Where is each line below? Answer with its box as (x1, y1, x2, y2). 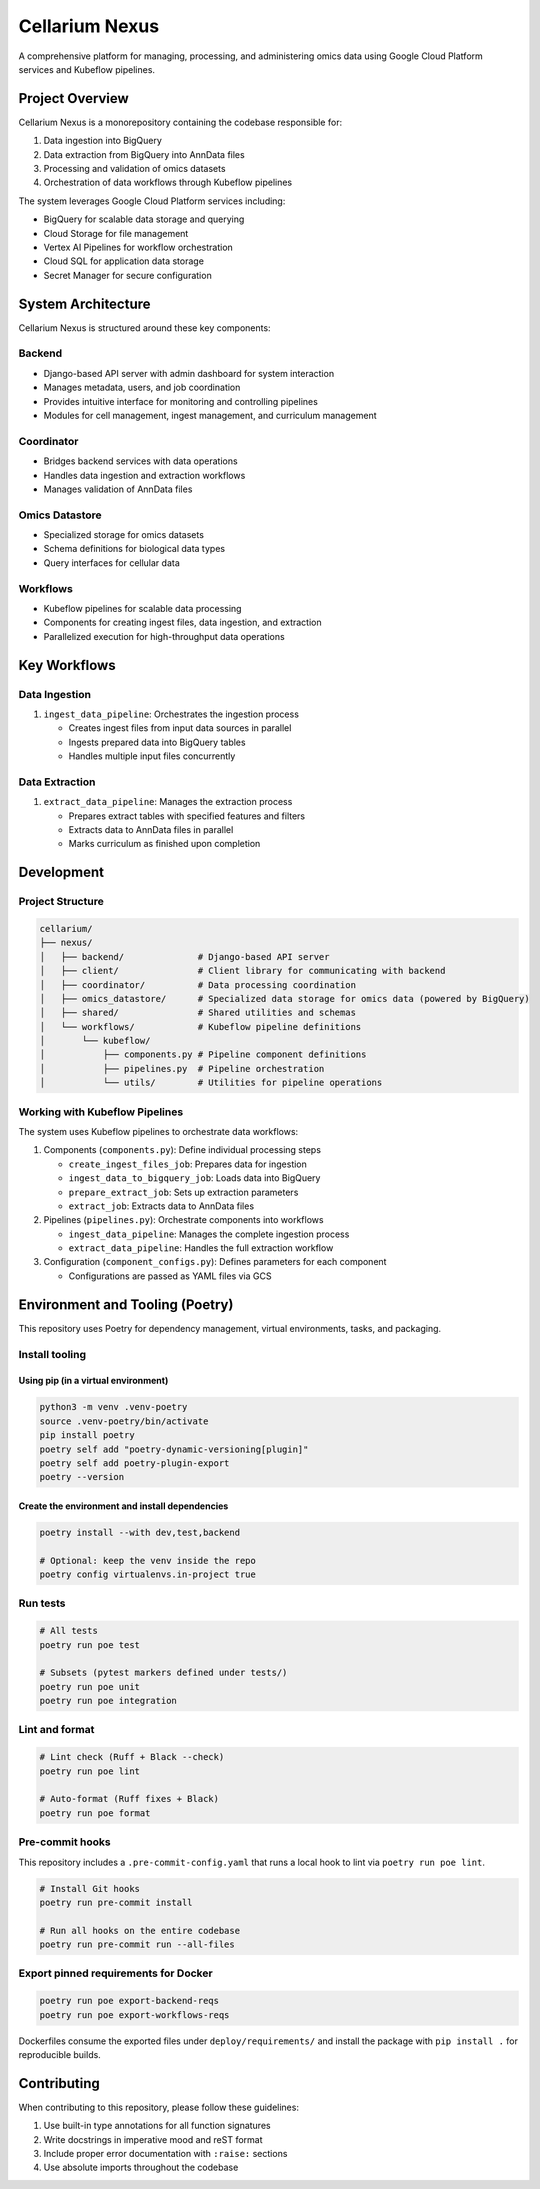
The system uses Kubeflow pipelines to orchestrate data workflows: (18, 1125, 299, 1137)
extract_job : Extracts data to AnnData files (68, 1200, 255, 1212)
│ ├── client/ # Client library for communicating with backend (39, 965, 446, 977)
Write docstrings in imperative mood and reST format (43, 2133, 264, 2145)
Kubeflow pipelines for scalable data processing (43, 602, 242, 614)
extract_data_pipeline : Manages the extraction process (43, 796, 293, 808)
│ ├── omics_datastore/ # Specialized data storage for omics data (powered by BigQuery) (39, 993, 530, 1004)
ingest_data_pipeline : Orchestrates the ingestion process (43, 708, 300, 720)
